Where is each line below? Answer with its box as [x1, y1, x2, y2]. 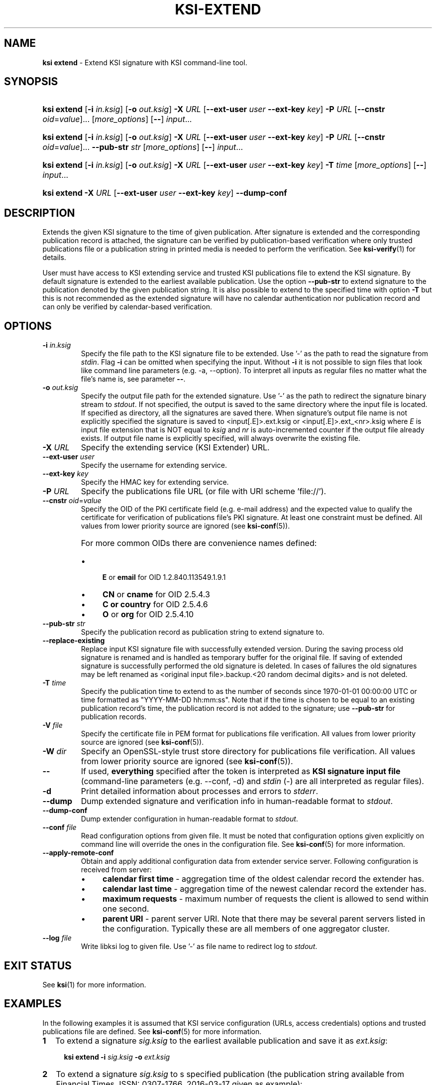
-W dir [42, 746, 67, 757]
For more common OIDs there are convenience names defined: [81, 538, 317, 548]
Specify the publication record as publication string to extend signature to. [81, 628, 325, 637]
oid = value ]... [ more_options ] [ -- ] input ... [42, 114, 192, 125]
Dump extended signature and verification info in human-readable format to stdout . [81, 796, 393, 807]
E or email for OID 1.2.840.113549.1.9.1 [102, 573, 226, 582]
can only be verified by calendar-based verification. [42, 302, 212, 311]
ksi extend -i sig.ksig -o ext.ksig [64, 1052, 170, 1061]
